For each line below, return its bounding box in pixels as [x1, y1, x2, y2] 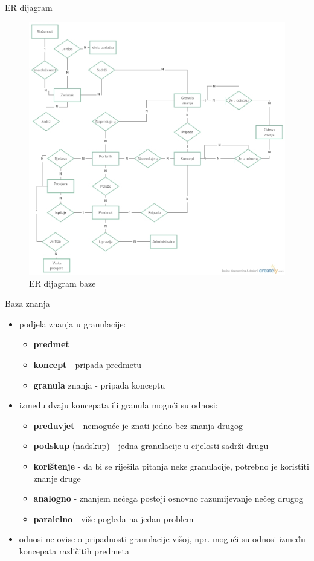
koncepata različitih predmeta [19, 544, 129, 557]
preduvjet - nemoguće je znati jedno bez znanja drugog [33, 419, 243, 431]
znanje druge [33, 471, 81, 484]
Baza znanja [5, 297, 50, 310]
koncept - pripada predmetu [33, 358, 142, 370]
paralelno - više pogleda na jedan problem [33, 512, 194, 525]
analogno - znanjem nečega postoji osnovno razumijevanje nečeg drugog [33, 492, 303, 505]
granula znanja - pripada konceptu [33, 378, 165, 391]
